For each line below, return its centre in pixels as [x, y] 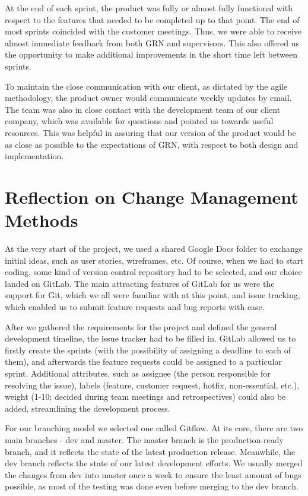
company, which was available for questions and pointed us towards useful [139, 121]
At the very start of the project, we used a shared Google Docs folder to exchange [154, 249]
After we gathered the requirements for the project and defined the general [141, 326]
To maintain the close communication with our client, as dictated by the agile [146, 86]
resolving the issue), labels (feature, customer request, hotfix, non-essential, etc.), [152, 385]
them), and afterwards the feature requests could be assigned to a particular [143, 361]
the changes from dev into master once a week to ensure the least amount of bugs [153, 474]
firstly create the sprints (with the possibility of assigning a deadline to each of [148, 350]
